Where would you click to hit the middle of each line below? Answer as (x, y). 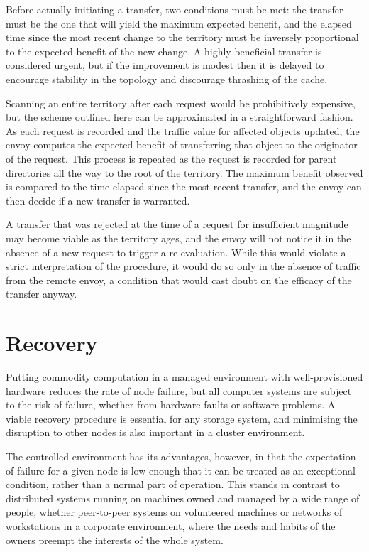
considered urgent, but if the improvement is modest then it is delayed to (165, 65)
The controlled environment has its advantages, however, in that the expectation (181, 456)
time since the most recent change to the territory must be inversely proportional (182, 37)
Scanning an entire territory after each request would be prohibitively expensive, (181, 103)
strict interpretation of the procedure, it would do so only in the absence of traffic (183, 266)
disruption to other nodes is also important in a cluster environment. (155, 432)
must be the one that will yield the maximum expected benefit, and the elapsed (179, 23)
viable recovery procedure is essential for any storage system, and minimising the (182, 418)
